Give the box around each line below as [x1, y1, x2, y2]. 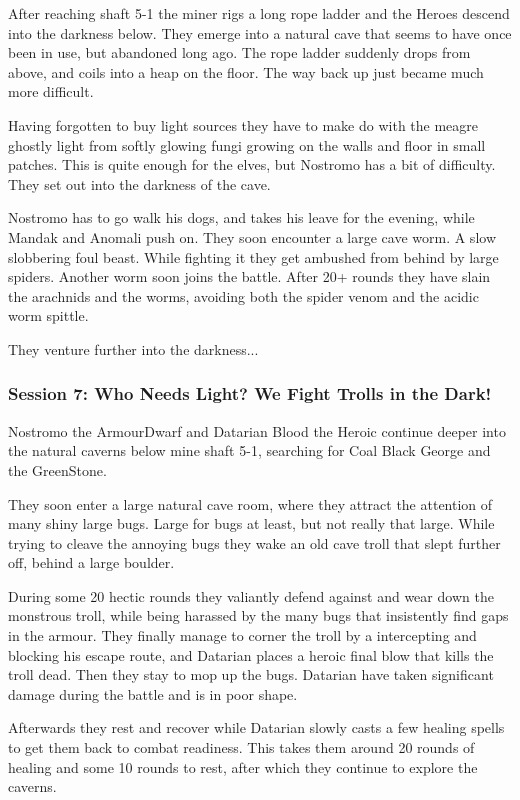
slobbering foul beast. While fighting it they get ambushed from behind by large [8, 246, 499, 267]
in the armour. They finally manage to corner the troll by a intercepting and [8, 625, 477, 646]
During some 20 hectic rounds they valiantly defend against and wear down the [8, 585, 494, 606]
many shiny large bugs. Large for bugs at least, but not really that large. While [8, 513, 495, 534]
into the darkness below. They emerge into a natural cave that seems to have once [8, 22, 512, 43]
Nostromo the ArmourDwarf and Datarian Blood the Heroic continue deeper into [8, 420, 506, 441]
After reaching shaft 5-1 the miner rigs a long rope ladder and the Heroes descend [8, 3, 510, 23]
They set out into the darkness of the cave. [8, 173, 271, 194]
